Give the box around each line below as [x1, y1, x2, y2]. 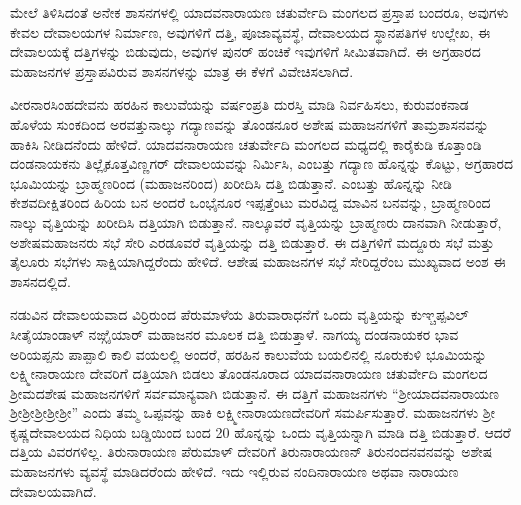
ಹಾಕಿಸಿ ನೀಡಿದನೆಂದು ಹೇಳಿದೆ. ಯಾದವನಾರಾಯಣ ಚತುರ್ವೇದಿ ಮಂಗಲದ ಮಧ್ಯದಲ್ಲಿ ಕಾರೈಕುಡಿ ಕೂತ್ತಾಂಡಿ [10, 133, 482, 154]
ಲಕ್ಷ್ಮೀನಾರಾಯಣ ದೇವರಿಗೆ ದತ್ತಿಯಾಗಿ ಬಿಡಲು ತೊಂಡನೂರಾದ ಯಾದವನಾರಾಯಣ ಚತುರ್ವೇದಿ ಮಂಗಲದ [10, 363, 488, 384]
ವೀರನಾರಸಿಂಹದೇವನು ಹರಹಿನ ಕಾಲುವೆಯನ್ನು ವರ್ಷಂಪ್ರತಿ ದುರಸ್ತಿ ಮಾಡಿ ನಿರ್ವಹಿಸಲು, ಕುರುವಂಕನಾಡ [10, 94, 469, 115]
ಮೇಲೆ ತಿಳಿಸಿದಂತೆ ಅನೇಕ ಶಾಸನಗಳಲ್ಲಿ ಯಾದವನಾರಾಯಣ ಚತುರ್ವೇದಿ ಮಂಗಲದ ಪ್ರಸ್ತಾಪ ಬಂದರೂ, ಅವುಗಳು [10, 2, 509, 22]
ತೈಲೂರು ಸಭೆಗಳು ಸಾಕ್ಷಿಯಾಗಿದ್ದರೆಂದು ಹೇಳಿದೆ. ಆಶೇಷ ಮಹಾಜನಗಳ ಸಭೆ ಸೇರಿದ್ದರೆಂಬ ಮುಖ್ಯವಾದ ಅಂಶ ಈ [10, 251, 506, 272]
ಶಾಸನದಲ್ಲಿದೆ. [10, 270, 71, 291]
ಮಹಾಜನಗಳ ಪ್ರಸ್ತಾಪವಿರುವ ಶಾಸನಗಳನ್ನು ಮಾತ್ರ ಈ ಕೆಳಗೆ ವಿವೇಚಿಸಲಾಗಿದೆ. [10, 60, 354, 81]
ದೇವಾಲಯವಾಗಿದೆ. [10, 480, 97, 501]
